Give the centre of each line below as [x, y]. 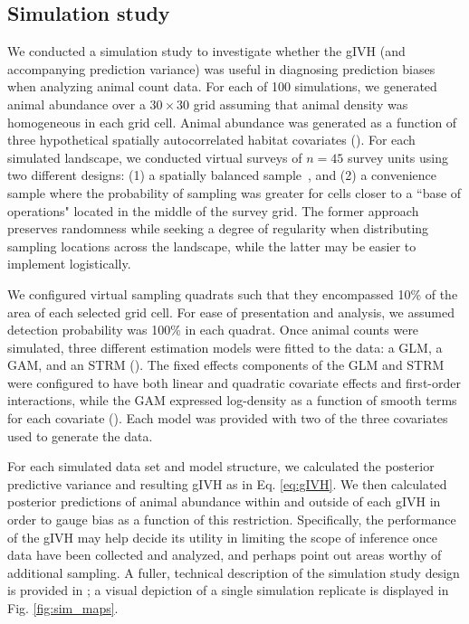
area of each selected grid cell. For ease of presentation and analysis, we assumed [231, 312]
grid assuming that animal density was [301, 104]
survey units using [398, 157]
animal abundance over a [77, 104]
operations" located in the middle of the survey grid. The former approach [213, 210]
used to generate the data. [80, 435]
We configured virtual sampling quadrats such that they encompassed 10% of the [233, 293]
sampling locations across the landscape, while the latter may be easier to [212, 246]
